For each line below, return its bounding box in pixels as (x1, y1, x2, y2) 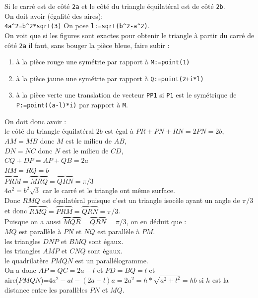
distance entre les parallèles (4, 284, 88, 295)
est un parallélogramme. (75, 255, 148, 265)
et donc (4, 205, 27, 216)
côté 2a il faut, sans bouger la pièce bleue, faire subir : (4, 40, 170, 50)
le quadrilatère (4, 255, 49, 265)
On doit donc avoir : (4, 116, 66, 126)
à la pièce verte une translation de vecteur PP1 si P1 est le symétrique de (16, 90, 237, 100)
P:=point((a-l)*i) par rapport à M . (16, 99, 128, 110)
